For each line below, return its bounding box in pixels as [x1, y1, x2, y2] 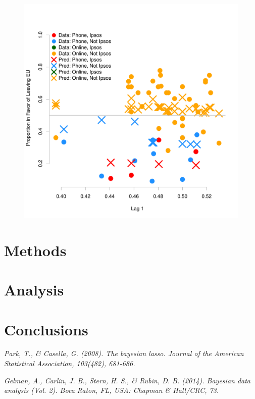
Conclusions [4, 319, 88, 339]
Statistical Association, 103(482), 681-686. [4, 358, 135, 369]
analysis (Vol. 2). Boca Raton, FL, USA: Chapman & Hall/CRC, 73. [4, 385, 219, 395]
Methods [4, 239, 67, 260]
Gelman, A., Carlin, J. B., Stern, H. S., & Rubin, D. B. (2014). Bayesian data [4, 375, 251, 385]
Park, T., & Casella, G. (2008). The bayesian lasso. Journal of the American [4, 348, 244, 359]
